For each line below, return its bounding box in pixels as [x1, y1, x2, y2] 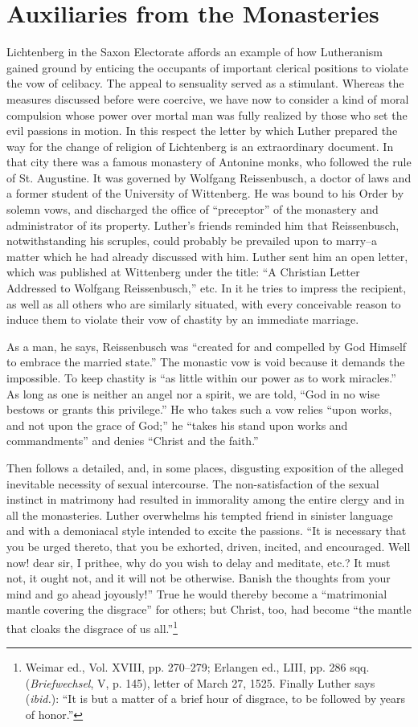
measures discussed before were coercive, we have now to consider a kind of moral [6, 90, 409, 107]
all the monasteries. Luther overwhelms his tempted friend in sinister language [6, 506, 393, 523]
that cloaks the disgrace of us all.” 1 [6, 617, 178, 636]
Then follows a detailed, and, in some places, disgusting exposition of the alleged [6, 459, 404, 476]
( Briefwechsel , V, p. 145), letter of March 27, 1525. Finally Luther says [25, 674, 375, 691]
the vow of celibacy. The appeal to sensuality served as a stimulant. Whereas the [6, 75, 404, 92]
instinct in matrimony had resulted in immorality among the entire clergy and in [6, 491, 405, 508]
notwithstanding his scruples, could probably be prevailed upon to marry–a [6, 232, 378, 249]
